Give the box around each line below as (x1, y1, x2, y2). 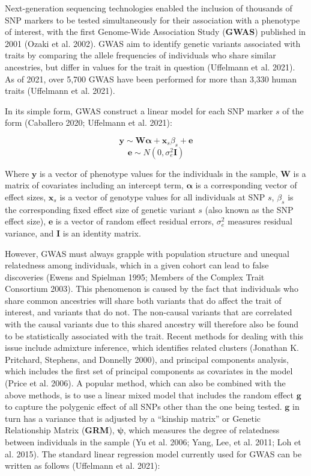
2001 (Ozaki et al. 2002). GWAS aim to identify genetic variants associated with (5, 37, 301, 49)
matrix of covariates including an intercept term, (5, 179, 184, 191)
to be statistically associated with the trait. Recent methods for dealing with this (5, 329, 303, 342)
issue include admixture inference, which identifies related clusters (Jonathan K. (5, 341, 299, 354)
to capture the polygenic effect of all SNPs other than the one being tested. (5, 400, 282, 413)
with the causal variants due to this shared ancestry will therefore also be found (5, 318, 299, 330)
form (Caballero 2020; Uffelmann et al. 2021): (5, 116, 172, 129)
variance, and (5, 226, 54, 239)
